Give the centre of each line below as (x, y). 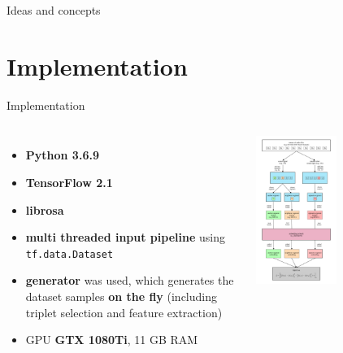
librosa (45, 209)
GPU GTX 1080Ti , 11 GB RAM (112, 340)
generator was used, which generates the (130, 280)
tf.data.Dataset (69, 254)
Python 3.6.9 (62, 155)
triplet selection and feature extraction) (124, 312)
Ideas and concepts (54, 10)
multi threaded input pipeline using (125, 237)
